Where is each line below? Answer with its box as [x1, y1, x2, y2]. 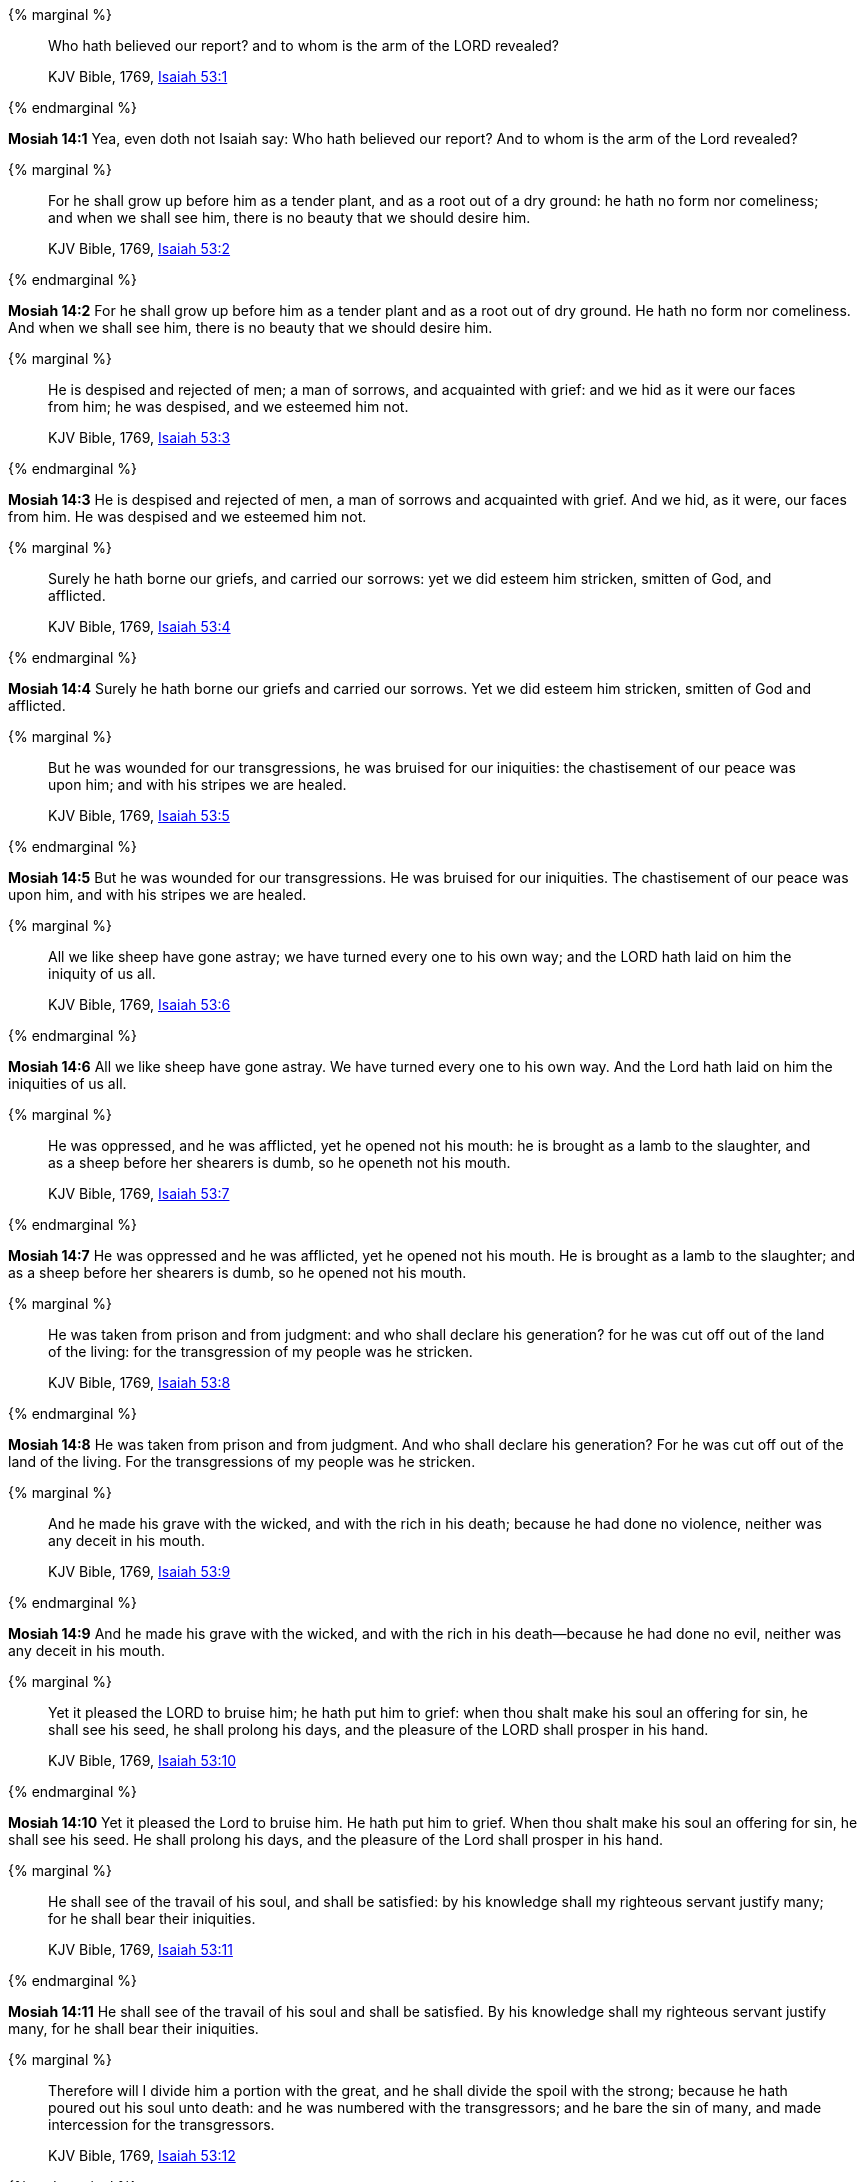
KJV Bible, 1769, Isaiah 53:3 [48, 429, 231, 446]
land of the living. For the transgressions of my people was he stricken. [8, 1453, 476, 1470]
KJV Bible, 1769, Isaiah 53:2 [48, 240, 231, 257]
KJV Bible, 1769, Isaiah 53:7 [48, 1185, 230, 1202]
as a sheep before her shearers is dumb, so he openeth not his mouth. [48, 1154, 511, 1171]
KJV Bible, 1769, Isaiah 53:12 [48, 2147, 236, 2164]
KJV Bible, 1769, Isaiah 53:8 [48, 1374, 231, 1391]
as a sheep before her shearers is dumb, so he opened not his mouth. [8, 1264, 467, 1281]
